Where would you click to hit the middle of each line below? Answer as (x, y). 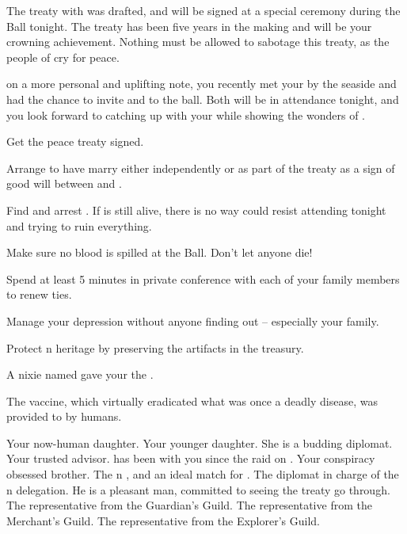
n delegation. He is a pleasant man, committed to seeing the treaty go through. (198, 489)
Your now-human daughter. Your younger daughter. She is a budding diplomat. (200, 442)
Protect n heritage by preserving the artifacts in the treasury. (155, 347)
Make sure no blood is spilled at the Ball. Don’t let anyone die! (160, 252)
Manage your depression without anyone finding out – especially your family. (193, 320)
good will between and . (64, 183)
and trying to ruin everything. (79, 225)
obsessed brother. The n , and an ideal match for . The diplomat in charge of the (203, 474)
